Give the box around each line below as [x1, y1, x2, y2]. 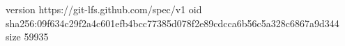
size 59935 [6, 29, 49, 44]
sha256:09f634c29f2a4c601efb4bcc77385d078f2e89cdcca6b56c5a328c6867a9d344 [6, 15, 339, 30]
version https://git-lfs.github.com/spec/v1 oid [6, 2, 202, 16]
